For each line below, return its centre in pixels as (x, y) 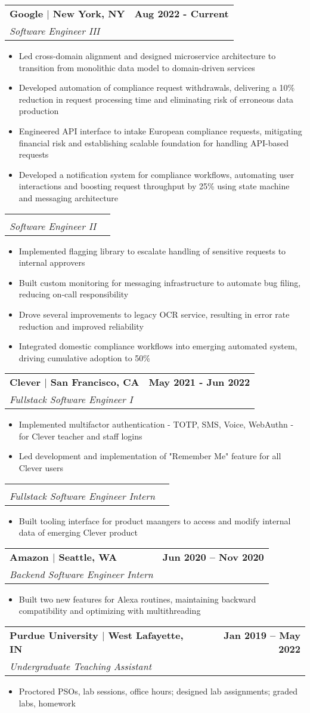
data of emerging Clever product (78, 532)
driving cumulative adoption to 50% (84, 357)
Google (27, 13)
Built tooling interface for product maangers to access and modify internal (155, 520)
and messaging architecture (69, 197)
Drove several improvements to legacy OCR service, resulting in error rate (154, 314)
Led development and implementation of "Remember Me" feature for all (150, 456)
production (39, 111)
